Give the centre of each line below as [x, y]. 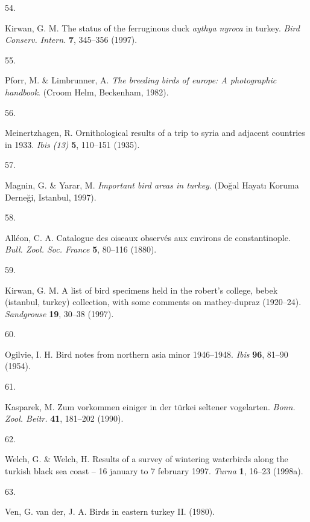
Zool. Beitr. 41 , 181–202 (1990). [64, 418]
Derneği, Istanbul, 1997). [51, 197]
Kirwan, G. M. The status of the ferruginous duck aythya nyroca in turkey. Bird [152, 27]
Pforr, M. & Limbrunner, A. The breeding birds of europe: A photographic [141, 80]
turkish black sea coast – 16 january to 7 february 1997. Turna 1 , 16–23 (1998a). [154, 471]
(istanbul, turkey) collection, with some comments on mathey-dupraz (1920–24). [153, 302]
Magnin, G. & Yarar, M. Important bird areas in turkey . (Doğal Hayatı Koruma [152, 185]
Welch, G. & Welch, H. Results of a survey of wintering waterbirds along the [147, 459]
